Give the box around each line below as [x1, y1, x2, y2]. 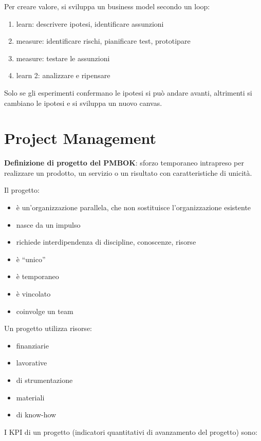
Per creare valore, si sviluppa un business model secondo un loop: [4, 1, 210, 11]
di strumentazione [16, 375, 73, 385]
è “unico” [16, 253, 46, 264]
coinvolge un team [16, 305, 73, 316]
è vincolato [16, 288, 51, 299]
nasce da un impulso [16, 219, 81, 230]
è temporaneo [16, 271, 59, 282]
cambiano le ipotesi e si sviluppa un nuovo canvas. [4, 97, 162, 108]
